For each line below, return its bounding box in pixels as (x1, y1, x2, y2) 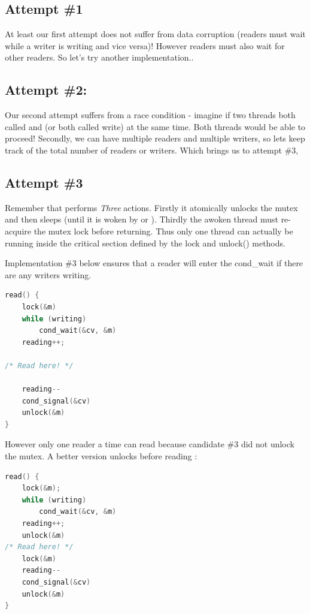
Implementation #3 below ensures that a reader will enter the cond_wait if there (5, 257, 303, 269)
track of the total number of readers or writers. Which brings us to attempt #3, (5, 143, 299, 156)
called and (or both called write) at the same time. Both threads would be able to (5, 120, 306, 133)
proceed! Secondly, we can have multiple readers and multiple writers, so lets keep (5, 132, 305, 145)
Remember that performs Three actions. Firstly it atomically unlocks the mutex (5, 201, 298, 213)
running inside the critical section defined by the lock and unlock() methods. (5, 236, 285, 249)
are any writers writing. (5, 268, 92, 281)
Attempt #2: (5, 80, 87, 99)
